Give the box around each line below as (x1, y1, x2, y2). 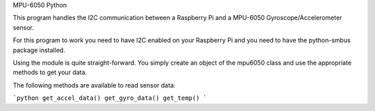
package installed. (12, 46, 65, 54)
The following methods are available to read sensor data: (12, 80, 176, 89)
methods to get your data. (12, 68, 87, 76)
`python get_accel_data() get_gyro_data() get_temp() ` (12, 94, 208, 102)
